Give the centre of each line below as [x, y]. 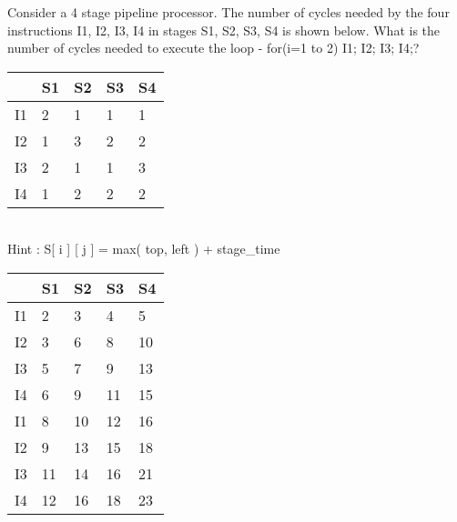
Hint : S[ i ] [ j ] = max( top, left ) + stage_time [144, 249]
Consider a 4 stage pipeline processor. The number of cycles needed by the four [228, 12]
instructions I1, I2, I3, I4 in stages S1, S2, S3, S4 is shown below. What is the [224, 30]
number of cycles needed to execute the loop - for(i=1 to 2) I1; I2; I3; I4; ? [213, 48]
